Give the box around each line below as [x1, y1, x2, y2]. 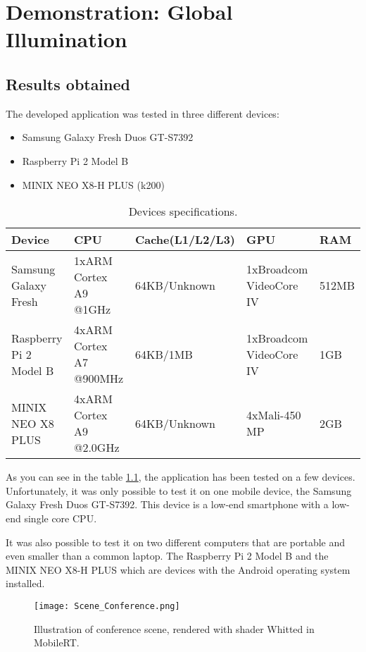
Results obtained [6, 73, 131, 94]
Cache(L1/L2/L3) [134, 231, 236, 248]
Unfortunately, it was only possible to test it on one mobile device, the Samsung [6, 483, 352, 498]
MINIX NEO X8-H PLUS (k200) [22, 177, 165, 192]
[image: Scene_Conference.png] [34, 601, 180, 611]
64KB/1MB [134, 345, 193, 362]
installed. [6, 576, 45, 591]
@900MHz [73, 370, 124, 387]
